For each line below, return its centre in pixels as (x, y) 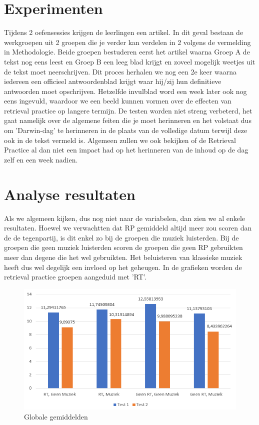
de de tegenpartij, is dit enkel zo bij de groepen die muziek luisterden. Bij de (121, 237)
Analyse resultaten (70, 194)
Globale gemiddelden (56, 416)
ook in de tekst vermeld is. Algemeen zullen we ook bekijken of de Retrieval (120, 140)
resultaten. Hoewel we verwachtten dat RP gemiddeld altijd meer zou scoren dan (128, 228)
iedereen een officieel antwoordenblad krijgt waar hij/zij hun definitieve (113, 81)
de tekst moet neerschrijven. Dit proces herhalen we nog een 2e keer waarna (120, 71)
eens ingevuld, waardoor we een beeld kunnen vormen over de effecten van (118, 101)
